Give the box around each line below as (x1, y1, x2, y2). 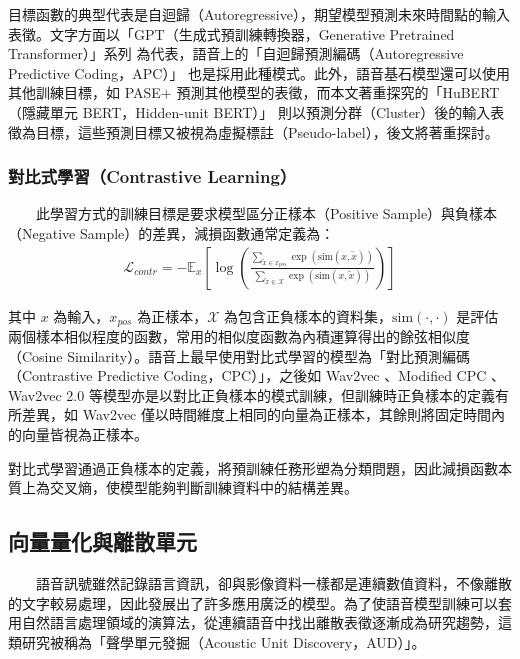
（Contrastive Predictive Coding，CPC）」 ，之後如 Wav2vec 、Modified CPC (8, 365, 487, 386)
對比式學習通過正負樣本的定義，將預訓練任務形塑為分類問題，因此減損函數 (8, 457, 498, 478)
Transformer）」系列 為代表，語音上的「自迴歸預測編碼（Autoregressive (8, 43, 464, 64)
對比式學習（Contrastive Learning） (8, 164, 297, 189)
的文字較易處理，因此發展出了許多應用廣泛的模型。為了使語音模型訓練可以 (8, 592, 498, 613)
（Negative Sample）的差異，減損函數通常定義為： (8, 222, 335, 243)
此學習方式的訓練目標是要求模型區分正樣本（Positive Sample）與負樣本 (35, 203, 498, 224)
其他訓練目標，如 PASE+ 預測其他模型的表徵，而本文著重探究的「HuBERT (8, 82, 500, 103)
